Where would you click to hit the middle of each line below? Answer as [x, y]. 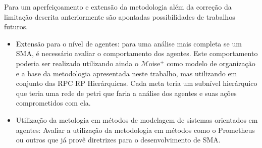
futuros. [16, 27]
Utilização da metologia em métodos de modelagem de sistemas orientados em [137, 119]
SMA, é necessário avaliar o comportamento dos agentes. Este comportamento [137, 53]
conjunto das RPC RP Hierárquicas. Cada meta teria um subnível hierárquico [137, 83]
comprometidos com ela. [53, 103]
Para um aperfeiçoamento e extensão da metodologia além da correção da [118, 7]
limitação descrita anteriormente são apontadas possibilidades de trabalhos [120, 16]
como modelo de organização [211, 63]
